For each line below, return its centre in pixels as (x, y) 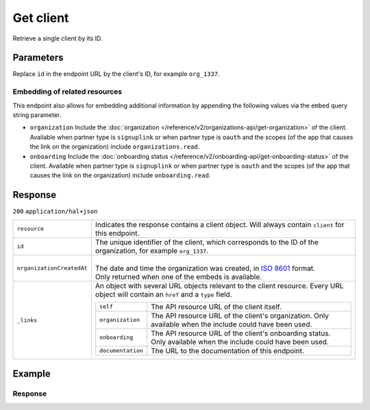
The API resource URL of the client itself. (217, 307)
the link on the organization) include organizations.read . (115, 146)
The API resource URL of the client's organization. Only (240, 316)
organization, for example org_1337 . (152, 251)
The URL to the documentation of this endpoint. (228, 350)
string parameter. (37, 115)
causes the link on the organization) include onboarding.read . (120, 175)
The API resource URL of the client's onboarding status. (241, 333)
